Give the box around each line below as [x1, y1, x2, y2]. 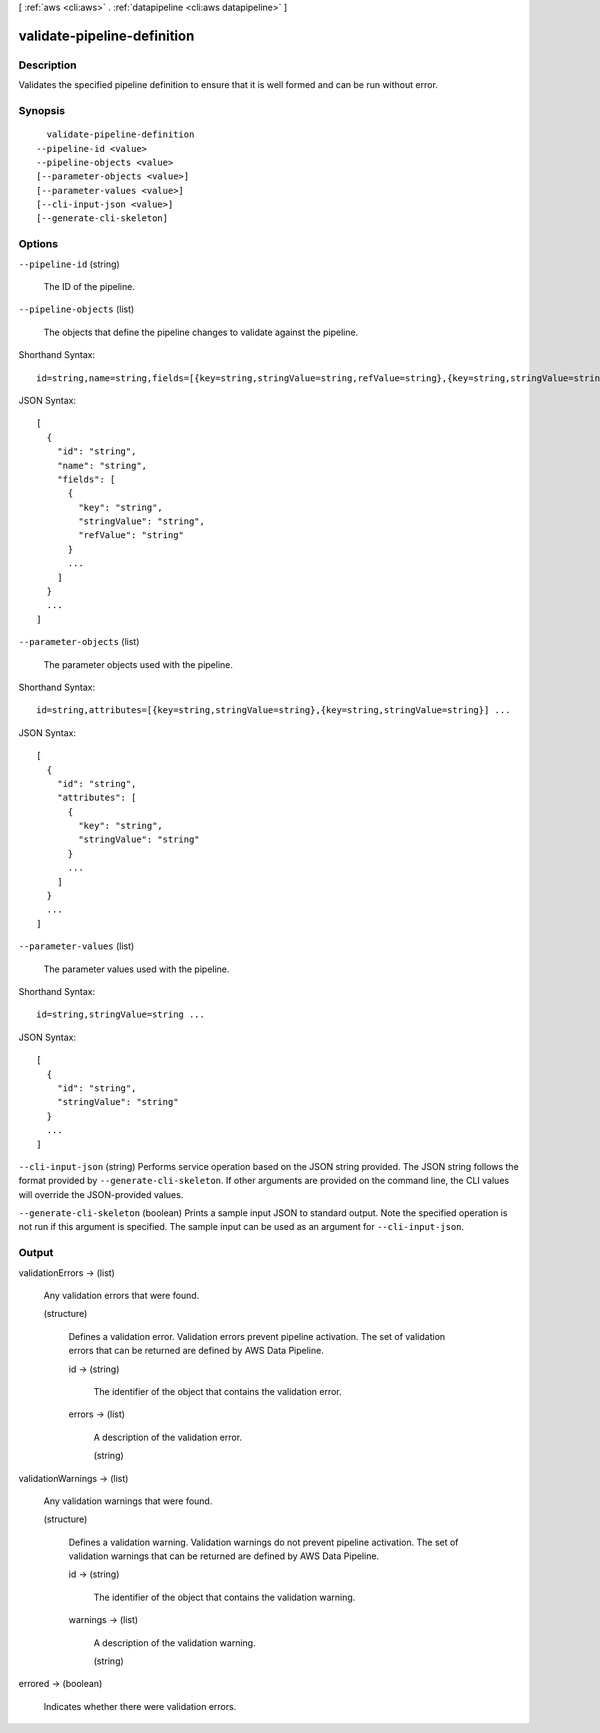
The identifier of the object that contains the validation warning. [93, 1591, 356, 1603]
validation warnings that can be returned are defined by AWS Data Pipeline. [68, 1550, 380, 1562]
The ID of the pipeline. [43, 280, 135, 292]
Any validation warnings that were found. [43, 1495, 213, 1507]
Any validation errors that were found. [43, 1290, 200, 1301]
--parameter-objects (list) [18, 636, 140, 648]
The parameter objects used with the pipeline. [43, 658, 234, 670]
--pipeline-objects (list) [18, 303, 135, 315]
